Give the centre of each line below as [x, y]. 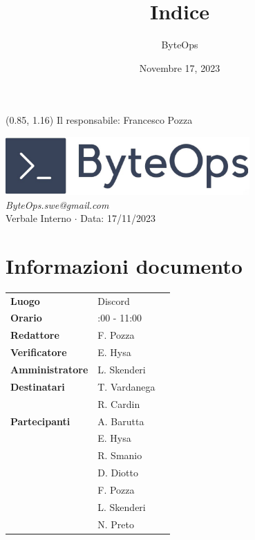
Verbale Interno [38, 218]
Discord [114, 300]
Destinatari [38, 386]
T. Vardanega [126, 386]
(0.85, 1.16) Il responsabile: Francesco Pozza [99, 120]
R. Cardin [119, 403]
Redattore [35, 335]
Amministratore [49, 369]
